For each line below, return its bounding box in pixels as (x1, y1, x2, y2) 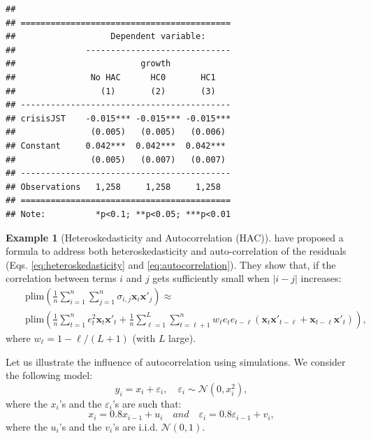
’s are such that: (112, 396, 182, 410)
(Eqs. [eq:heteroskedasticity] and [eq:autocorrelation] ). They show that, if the (6, 257, 336, 271)
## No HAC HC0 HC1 (6, 72, 216, 82)
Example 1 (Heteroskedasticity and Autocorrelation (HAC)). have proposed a (6, 230, 344, 244)
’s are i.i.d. (112, 419, 158, 433)
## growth (6, 59, 171, 69)
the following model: (6, 368, 93, 382)
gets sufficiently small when (152, 271, 270, 285)
